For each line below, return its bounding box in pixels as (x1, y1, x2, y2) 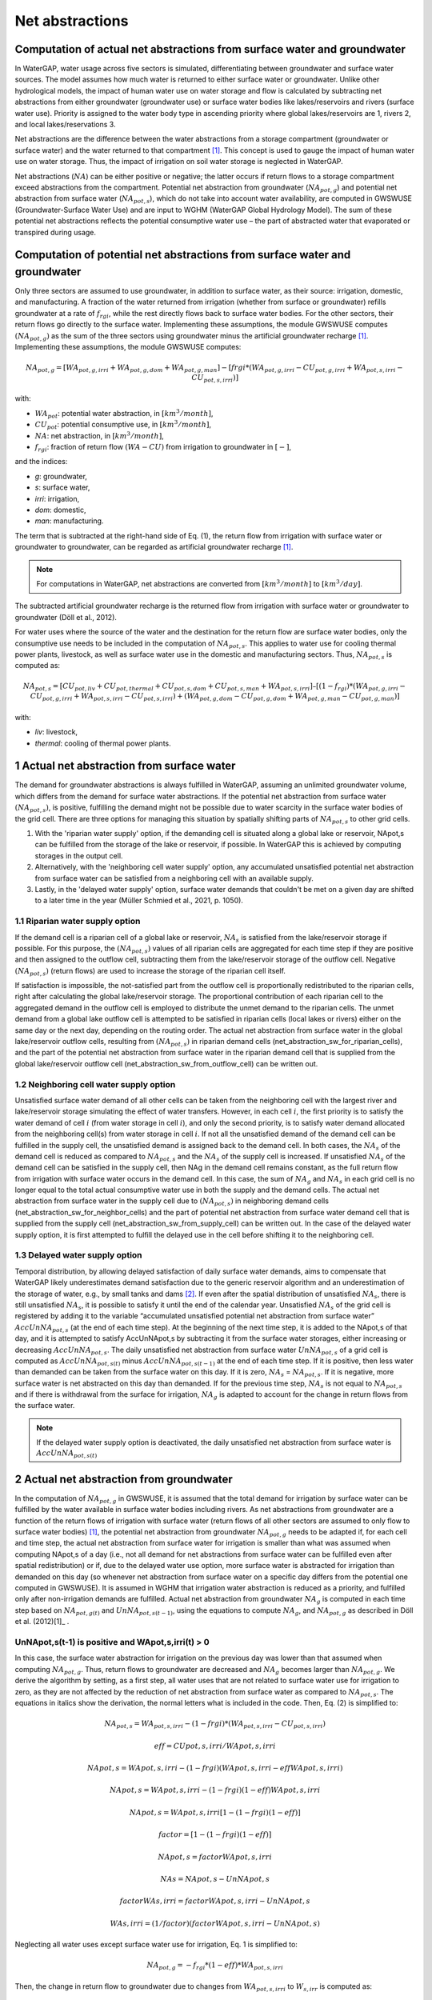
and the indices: (14, 457, 68, 466)
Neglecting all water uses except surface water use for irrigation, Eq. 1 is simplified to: (14, 1940, 298, 1950)
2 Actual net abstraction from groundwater (14, 1472, 234, 1486)
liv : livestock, (34, 727, 78, 737)
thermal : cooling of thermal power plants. (34, 738, 171, 748)
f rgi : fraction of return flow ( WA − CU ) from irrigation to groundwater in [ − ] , (34, 442, 292, 454)
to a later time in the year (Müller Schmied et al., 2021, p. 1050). (34, 896, 244, 906)
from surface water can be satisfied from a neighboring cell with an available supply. (34, 873, 314, 883)
